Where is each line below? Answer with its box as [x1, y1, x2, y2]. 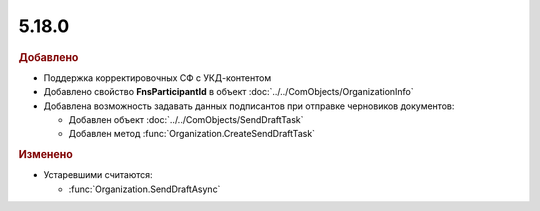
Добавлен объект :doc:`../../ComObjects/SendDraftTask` [68, 113, 304, 125]
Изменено [18, 148, 74, 162]
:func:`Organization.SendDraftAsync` [68, 183, 221, 195]
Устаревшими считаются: [43, 169, 154, 181]
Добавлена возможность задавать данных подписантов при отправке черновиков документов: [43, 100, 455, 112]
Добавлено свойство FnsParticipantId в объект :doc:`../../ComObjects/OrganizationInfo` [43, 86, 414, 98]
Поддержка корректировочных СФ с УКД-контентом [43, 71, 272, 84]
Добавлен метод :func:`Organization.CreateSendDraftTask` [68, 128, 315, 140]
